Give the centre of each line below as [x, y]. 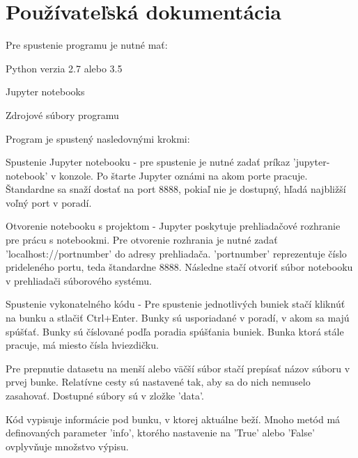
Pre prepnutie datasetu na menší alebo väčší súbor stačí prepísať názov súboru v [178, 368]
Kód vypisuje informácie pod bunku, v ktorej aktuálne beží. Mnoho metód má [173, 419]
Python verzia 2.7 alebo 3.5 [64, 68]
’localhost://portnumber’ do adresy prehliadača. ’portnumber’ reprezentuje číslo [176, 253]
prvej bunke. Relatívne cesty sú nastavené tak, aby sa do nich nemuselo [158, 382]
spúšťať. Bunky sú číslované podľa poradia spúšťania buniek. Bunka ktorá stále [175, 331]
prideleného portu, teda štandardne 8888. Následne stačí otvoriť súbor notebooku [179, 267]
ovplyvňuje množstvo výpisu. [67, 446]
